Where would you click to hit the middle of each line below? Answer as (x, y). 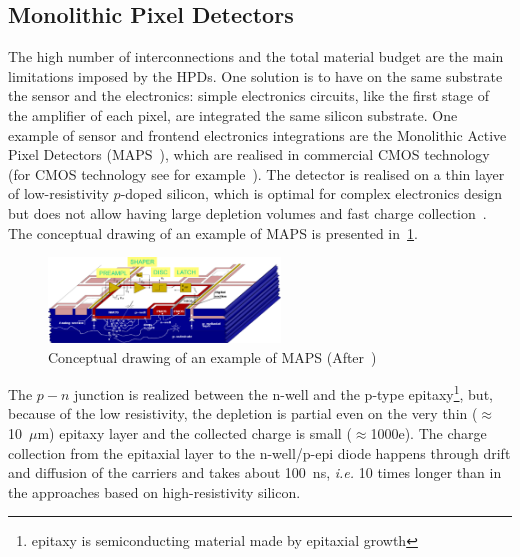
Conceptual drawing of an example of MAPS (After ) (212, 356)
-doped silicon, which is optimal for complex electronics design (311, 193)
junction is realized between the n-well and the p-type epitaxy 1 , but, (283, 392)
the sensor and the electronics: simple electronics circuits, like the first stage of (249, 95)
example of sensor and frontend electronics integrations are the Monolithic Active (257, 134)
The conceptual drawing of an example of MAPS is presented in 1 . (213, 232)
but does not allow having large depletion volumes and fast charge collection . (247, 212)
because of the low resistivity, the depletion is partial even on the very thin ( (243, 413)
